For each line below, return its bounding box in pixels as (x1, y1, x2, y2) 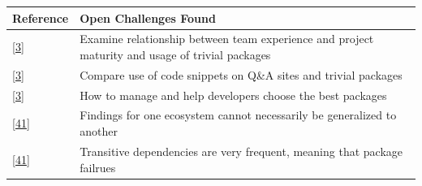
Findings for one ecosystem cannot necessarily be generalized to (80, 106, 397, 123)
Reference (12, 9, 69, 26)
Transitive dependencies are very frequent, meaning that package (80, 142, 403, 159)
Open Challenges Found (80, 9, 216, 26)
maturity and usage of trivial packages (80, 45, 271, 63)
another (80, 123, 118, 140)
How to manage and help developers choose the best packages (80, 86, 387, 103)
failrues (80, 158, 116, 175)
